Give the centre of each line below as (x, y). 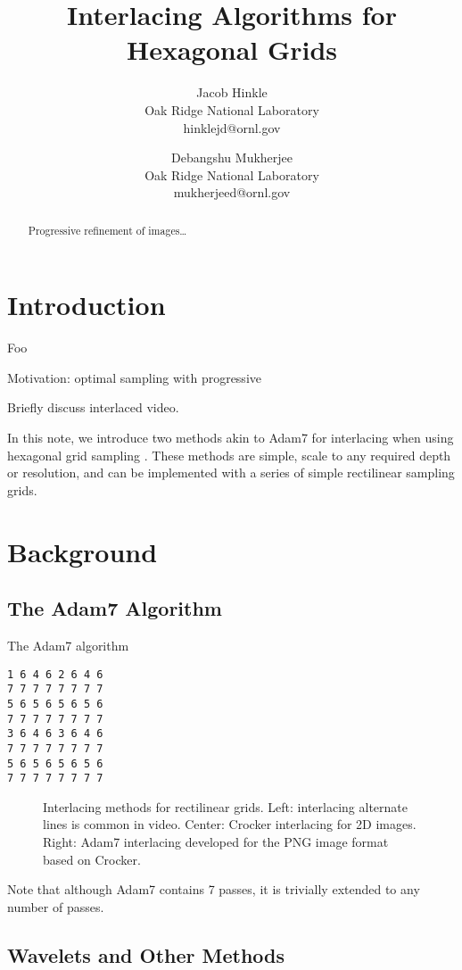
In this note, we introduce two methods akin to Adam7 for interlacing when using (231, 438)
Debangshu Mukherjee (232, 158)
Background (82, 551)
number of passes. (56, 906)
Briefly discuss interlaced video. (93, 407)
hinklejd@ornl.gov (232, 127)
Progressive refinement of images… (107, 230)
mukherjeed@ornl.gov (232, 192)
